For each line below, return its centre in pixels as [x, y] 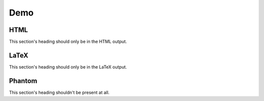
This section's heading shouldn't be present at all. [59, 92]
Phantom [23, 81]
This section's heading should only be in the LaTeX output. [68, 67]
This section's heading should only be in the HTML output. [68, 42]
